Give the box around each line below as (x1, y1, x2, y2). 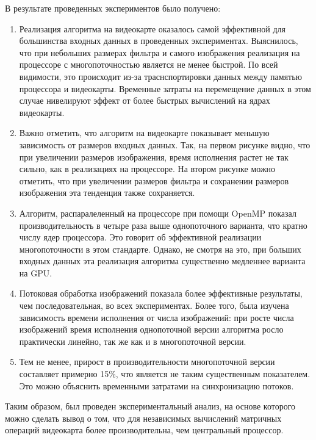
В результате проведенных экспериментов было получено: (5, 2, 221, 14)
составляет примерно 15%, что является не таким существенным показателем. (19, 367, 311, 380)
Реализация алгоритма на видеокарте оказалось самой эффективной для (19, 22, 285, 35)
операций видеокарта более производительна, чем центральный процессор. (5, 424, 284, 436)
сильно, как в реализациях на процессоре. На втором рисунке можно (19, 162, 276, 175)
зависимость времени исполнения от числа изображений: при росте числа (19, 311, 294, 323)
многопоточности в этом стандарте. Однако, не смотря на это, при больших (19, 242, 301, 255)
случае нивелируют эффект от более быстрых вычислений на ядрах (19, 94, 270, 107)
